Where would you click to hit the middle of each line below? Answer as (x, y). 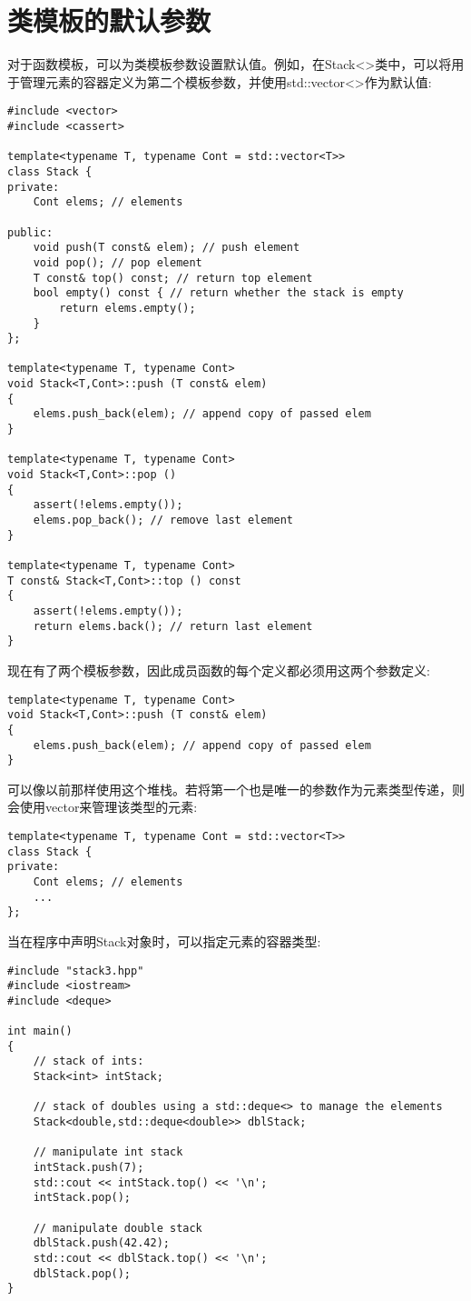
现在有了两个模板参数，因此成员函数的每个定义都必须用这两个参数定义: (219, 670)
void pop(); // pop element (118, 262)
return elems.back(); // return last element (173, 626)
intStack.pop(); (82, 1198)
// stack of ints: (88, 1061)
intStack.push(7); (88, 1168)
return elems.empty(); (128, 308)
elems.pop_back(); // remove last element (163, 520)
